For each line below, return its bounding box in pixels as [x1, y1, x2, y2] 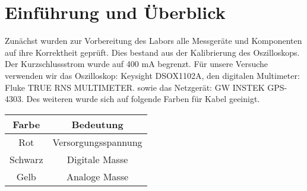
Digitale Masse [67, 152, 128, 166]
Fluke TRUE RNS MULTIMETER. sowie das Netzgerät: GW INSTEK [5, 81, 265, 93]
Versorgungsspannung [52, 135, 143, 149]
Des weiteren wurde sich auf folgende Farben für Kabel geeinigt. [26, 93, 260, 105]
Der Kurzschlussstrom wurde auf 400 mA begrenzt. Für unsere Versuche [5, 58, 268, 70]
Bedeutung [71, 117, 124, 131]
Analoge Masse [66, 169, 129, 183]
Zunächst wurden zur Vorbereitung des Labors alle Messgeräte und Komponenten [5, 34, 302, 47]
